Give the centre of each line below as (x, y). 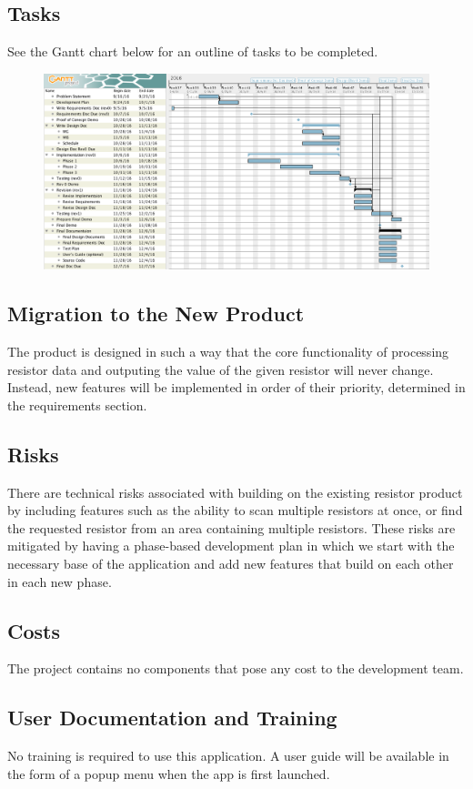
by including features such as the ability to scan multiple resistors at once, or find (235, 510)
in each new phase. (60, 581)
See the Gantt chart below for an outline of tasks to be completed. (193, 51)
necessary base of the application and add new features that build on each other (231, 564)
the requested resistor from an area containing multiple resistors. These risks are (231, 527)
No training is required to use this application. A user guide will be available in (228, 756)
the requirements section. (77, 405)
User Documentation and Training (172, 718)
